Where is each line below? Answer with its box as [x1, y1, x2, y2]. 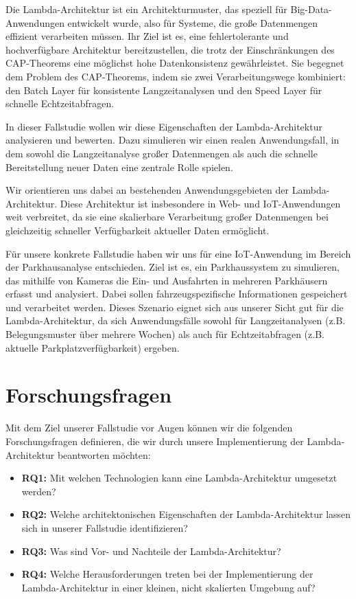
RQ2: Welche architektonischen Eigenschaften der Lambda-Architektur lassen [21, 507, 351, 521]
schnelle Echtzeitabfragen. [5, 96, 115, 111]
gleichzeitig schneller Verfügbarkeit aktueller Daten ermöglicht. [5, 223, 270, 237]
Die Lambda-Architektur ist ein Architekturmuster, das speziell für [5, 2, 287, 16]
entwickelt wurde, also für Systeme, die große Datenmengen [67, 15, 318, 30]
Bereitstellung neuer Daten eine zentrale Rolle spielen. [5, 159, 233, 174]
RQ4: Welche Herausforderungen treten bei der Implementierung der [21, 567, 313, 581]
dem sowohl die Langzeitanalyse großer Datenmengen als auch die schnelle [5, 146, 318, 160]
